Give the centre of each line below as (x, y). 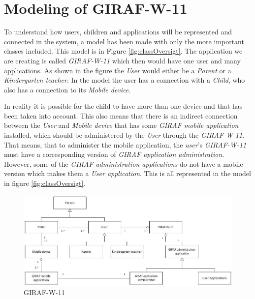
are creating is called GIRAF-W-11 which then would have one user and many (122, 60)
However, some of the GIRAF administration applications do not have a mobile (124, 164)
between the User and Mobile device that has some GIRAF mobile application (121, 125)
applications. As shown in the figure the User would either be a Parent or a (118, 70)
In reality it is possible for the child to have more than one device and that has (123, 106)
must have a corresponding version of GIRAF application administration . (114, 154)
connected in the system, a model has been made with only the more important (124, 41)
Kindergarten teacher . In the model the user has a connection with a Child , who (125, 80)
